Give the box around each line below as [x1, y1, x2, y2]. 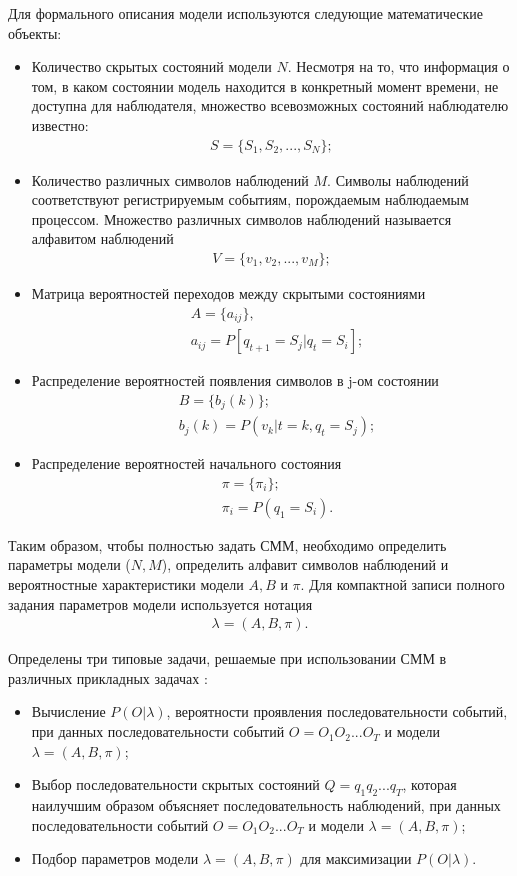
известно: [31, 114, 89, 135]
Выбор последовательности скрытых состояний [31, 774, 320, 795]
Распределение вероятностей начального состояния [31, 453, 342, 474]
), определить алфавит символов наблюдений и [161, 554, 449, 575]
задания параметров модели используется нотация [8, 593, 313, 614]
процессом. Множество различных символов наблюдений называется [31, 208, 452, 229]
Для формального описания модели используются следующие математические [8, 3, 484, 23]
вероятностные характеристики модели [8, 574, 244, 595]
